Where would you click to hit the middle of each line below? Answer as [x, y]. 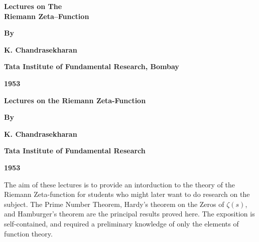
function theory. [28, 233]
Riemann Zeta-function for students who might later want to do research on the [127, 194]
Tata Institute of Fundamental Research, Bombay [92, 66]
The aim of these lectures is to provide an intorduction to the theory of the [120, 184]
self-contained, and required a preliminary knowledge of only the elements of [121, 223]
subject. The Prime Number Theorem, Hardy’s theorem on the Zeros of [114, 204]
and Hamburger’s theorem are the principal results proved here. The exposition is [129, 214]
